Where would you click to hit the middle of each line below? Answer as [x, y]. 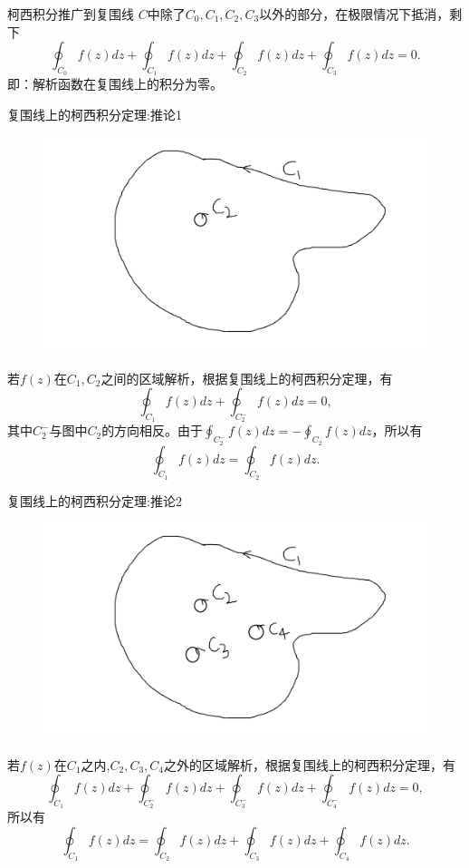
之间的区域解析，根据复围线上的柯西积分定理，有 [247, 378]
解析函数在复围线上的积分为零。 [127, 84]
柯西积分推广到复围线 [71, 14]
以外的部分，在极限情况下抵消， [354, 14]
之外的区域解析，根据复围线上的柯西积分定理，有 [310, 764]
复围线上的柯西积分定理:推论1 [95, 114]
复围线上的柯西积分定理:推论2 [95, 500]
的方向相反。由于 [153, 430]
